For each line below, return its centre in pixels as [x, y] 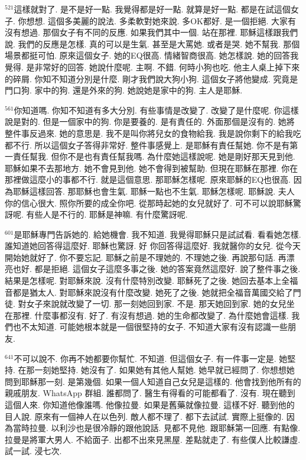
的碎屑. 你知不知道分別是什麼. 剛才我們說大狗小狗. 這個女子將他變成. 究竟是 [152, 78]
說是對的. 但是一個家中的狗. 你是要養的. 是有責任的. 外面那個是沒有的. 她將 [150, 122]
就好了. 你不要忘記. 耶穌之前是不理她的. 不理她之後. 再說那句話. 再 [158, 257]
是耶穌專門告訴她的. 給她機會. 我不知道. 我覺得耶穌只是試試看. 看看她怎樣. [157, 234]
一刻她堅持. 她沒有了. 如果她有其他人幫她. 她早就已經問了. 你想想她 [165, 370]
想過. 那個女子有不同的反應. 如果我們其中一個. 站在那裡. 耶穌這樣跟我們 [159, 32]
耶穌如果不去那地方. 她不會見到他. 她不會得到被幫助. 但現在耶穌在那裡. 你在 [152, 168]
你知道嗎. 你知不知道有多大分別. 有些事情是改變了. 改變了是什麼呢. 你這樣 [156, 110]
